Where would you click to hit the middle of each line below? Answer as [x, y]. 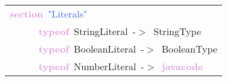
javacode [183, 66]
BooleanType [189, 49]
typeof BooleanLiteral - [91, 49]
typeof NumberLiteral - [91, 66]
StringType [177, 31]
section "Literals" [49, 14]
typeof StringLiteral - [87, 31]
